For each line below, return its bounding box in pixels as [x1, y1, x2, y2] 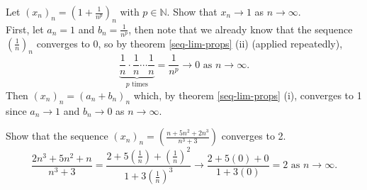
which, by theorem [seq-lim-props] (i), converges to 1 [133, 87, 362, 102]
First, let [6, 21, 44, 36]
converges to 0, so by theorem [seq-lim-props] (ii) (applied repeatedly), [36, 35, 343, 50]
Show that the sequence [6, 128, 108, 143]
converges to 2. [221, 128, 286, 143]
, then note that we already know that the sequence [128, 21, 353, 36]
